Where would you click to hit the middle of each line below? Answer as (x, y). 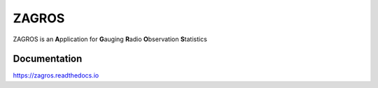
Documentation (48, 59)
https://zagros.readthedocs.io (56, 75)
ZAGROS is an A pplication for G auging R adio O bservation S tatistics (110, 39)
